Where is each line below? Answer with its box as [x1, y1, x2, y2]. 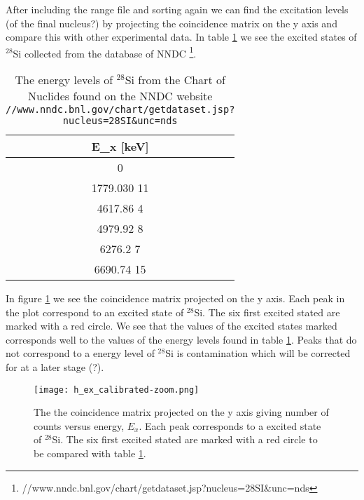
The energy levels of [15, 72, 113, 88]
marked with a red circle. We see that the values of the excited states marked [6, 318, 337, 333]
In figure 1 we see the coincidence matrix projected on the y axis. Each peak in [6, 291, 345, 306]
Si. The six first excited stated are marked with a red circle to [52, 432, 318, 447]
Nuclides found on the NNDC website [27, 88, 213, 104]
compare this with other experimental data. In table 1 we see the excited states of [6, 29, 357, 44]
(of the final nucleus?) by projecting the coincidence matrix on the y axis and [6, 15, 337, 30]
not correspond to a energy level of [6, 346, 155, 360]
